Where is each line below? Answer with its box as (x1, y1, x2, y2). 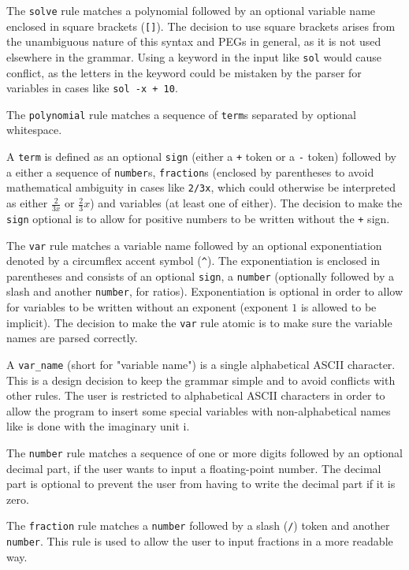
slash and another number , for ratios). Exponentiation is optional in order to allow (6, 283, 403, 300)
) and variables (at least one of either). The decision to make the (90, 195, 403, 211)
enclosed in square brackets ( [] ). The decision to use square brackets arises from (6, 17, 396, 34)
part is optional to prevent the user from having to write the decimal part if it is (6, 475, 396, 492)
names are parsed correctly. (6, 330, 138, 346)
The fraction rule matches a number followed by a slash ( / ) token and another (6, 517, 390, 534)
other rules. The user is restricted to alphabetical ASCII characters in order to (6, 387, 385, 404)
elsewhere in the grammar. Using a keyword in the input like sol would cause (6, 48, 382, 65)
